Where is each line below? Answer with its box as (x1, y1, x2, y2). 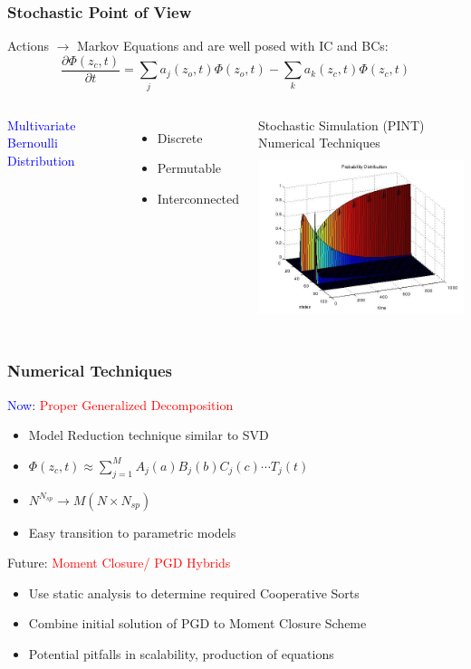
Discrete (157, 128, 203, 147)
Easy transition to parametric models (28, 522, 236, 541)
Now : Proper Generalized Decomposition (7, 395, 234, 414)
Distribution (7, 150, 75, 169)
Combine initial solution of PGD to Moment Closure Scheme (28, 614, 367, 633)
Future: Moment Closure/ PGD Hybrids (7, 553, 231, 572)
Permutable (157, 158, 222, 177)
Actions (7, 36, 49, 55)
